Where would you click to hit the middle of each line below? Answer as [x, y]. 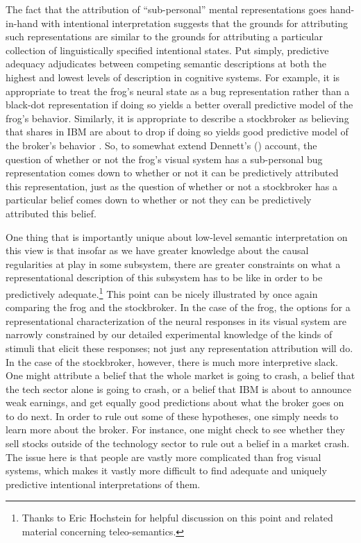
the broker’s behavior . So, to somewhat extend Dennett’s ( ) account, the [161, 145]
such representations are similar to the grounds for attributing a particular [164, 36]
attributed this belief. [51, 213]
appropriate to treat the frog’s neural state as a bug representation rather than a [178, 91]
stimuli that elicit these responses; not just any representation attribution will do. [179, 348]
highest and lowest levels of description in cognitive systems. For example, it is [173, 77]
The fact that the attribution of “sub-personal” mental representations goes [166, 9]
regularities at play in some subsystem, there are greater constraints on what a [173, 264]
